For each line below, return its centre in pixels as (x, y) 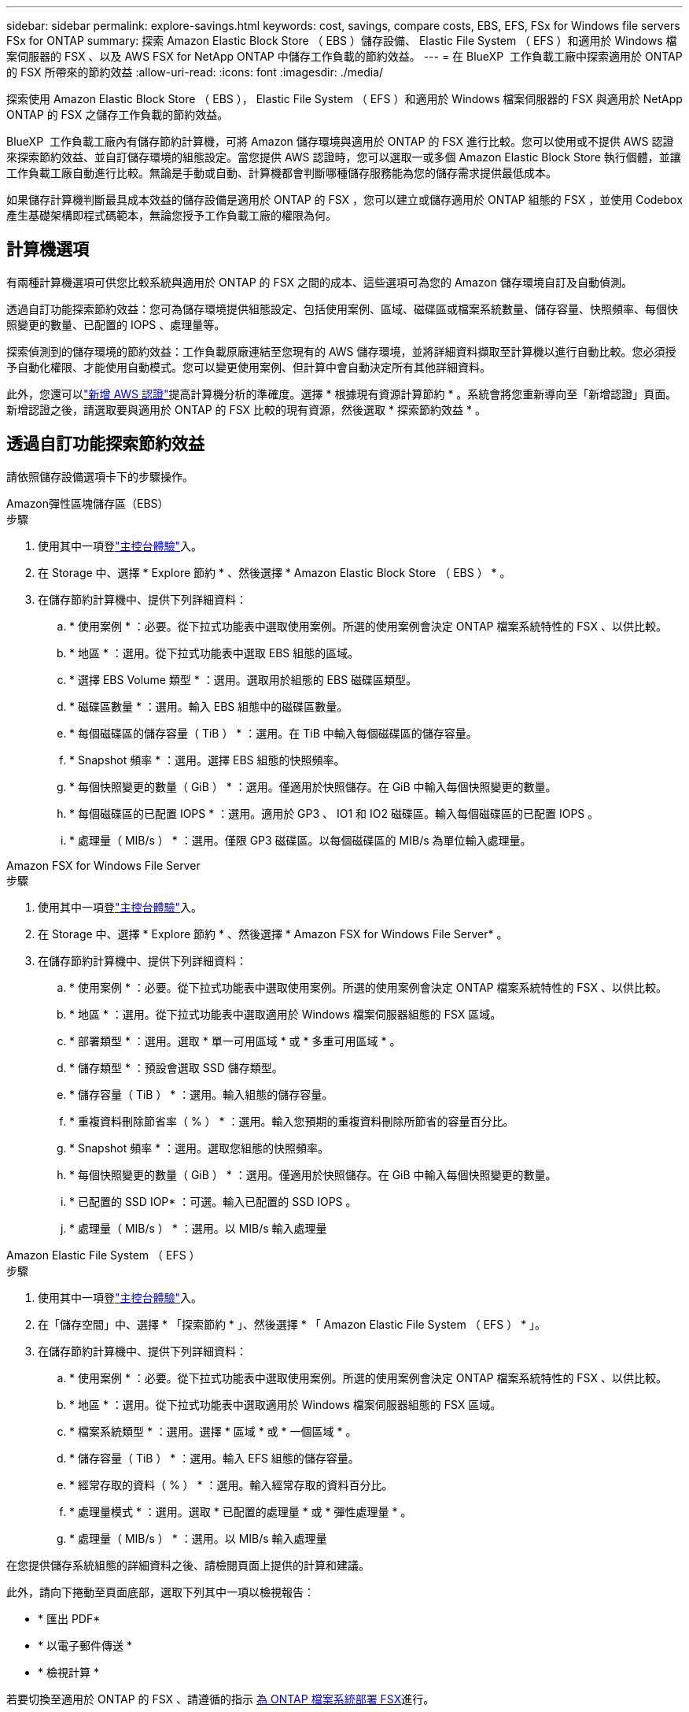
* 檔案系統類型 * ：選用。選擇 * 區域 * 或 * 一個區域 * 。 (213, 1431)
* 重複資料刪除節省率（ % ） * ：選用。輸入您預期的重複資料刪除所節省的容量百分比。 (292, 1121)
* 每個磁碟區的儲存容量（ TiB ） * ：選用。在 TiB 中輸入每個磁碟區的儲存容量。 (273, 733)
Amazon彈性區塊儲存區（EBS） (88, 503)
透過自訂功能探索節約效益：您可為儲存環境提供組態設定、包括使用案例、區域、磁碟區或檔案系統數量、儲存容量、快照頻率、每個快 (342, 309)
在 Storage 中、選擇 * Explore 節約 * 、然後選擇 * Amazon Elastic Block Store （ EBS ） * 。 (274, 572)
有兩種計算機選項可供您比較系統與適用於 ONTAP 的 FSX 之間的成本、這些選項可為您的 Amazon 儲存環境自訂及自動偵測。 (319, 282)
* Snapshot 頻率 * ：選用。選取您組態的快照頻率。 (199, 1148)
